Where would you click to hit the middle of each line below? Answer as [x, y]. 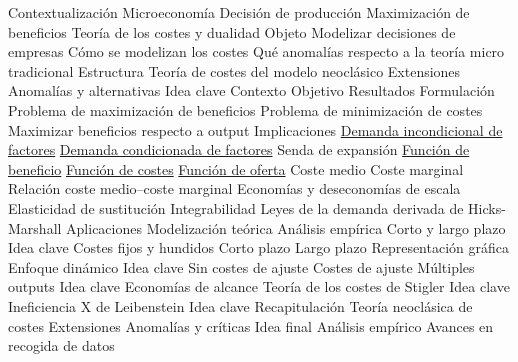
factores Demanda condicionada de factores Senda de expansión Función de [239, 149]
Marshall [35, 227]
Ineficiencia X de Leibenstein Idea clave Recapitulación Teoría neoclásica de [240, 305]
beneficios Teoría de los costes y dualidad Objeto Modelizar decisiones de [232, 31]
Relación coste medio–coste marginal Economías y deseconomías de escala [234, 188]
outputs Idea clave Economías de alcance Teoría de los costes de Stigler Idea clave [259, 286]
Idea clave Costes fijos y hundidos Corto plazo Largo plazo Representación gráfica [259, 247]
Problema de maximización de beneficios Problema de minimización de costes [245, 109]
